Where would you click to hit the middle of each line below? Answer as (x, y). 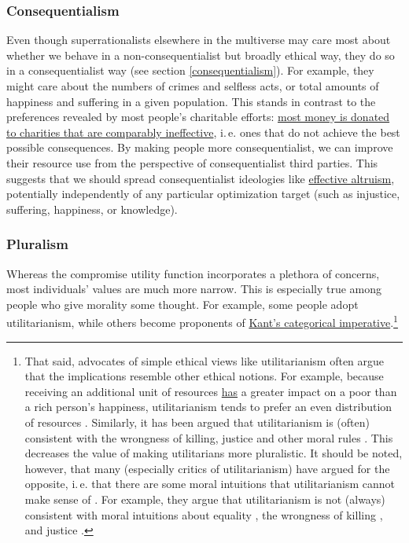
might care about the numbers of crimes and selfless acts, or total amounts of (193, 86)
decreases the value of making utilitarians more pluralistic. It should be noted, (214, 453)
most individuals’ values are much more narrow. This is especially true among (194, 289)
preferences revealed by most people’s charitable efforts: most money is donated (198, 117)
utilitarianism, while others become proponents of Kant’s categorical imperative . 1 (202, 321)
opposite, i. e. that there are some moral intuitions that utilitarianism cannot (210, 484)
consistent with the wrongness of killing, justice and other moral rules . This (209, 437)
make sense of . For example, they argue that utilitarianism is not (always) (205, 499)
